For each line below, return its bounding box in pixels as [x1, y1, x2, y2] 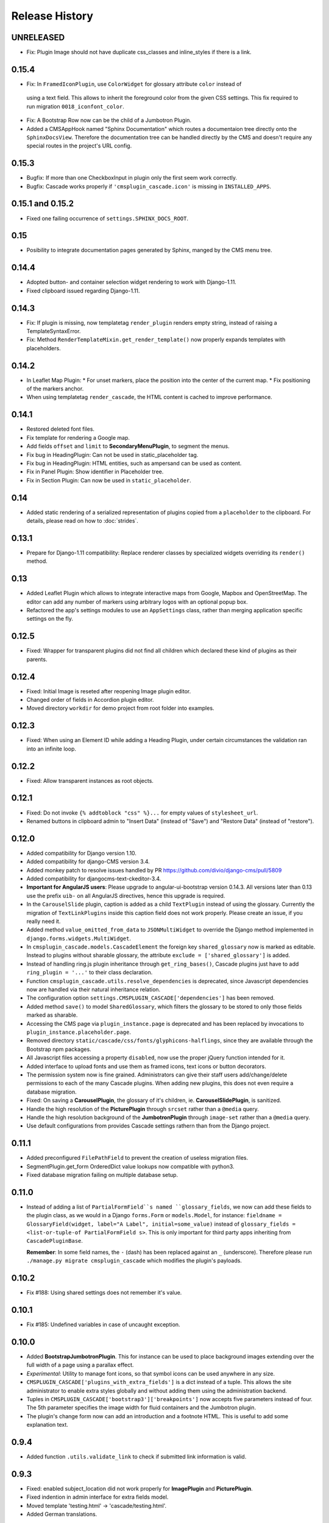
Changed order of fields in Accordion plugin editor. [26, 696, 154, 703]
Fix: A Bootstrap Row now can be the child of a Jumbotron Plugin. [26, 116, 192, 124]
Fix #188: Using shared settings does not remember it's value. [26, 1289, 182, 1296]
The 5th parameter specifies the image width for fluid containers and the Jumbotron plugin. [26, 1404, 256, 1412]
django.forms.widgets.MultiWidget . [26, 935, 131, 942]
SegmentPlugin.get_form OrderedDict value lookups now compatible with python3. [26, 1162, 235, 1170]
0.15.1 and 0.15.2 [11, 199, 74, 209]
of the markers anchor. [26, 385, 84, 392]
